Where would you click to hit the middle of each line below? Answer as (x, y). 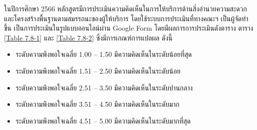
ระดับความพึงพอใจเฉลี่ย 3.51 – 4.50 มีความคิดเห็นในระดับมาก (97, 104)
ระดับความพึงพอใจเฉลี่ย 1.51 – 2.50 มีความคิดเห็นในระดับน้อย (98, 70)
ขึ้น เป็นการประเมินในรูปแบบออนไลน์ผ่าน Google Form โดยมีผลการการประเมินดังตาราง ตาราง (129, 28)
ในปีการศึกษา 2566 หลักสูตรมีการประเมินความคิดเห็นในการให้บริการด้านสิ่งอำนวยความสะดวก (126, 8)
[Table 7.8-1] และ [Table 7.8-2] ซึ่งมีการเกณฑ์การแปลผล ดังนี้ (88, 37)
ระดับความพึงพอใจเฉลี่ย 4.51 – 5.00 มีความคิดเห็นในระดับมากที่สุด (103, 120)
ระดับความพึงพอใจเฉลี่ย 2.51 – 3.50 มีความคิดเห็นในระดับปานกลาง (104, 87)
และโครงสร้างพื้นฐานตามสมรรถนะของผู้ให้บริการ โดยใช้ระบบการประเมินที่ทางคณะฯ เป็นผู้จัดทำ (126, 18)
